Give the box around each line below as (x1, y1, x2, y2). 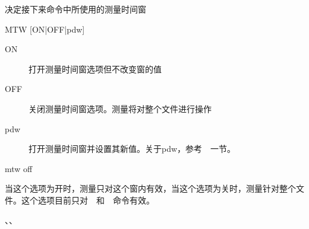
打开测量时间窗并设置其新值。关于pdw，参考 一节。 (29, 142, 236, 155)
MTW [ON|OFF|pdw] (5, 23, 85, 35)
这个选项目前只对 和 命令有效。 (21, 193, 154, 206)
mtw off (5, 162, 33, 174)
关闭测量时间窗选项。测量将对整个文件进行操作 (29, 102, 212, 114)
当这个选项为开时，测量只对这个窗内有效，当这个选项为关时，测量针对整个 (5, 182, 296, 195)
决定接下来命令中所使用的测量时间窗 (5, 3, 146, 15)
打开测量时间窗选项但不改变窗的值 (29, 62, 162, 75)
